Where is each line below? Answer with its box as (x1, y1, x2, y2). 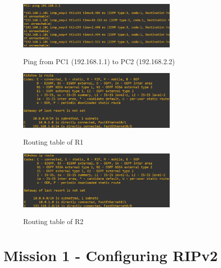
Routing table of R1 (23, 136, 84, 147)
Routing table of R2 (23, 216, 84, 226)
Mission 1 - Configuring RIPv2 (3, 245, 218, 265)
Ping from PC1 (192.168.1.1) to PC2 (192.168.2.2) (23, 56, 175, 66)
